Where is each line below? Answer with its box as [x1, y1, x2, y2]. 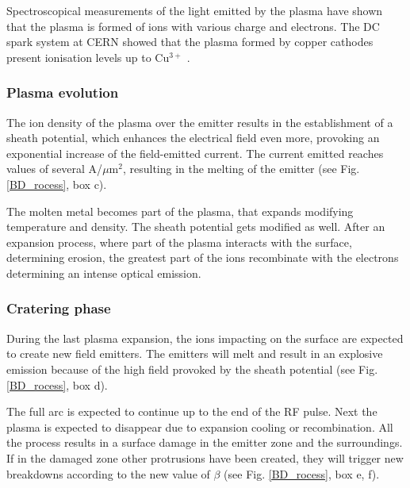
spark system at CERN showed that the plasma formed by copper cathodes [6, 33, 374, 50]
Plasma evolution [6, 83, 119, 102]
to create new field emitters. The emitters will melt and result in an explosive [6, 345, 383, 362]
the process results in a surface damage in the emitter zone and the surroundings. [6, 434, 403, 451]
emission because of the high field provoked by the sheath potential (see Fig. [6, 360, 378, 377]
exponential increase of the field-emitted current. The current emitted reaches [6, 144, 384, 161]
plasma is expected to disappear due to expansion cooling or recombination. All [6, 418, 393, 435]
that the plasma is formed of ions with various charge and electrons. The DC [6, 17, 380, 34]
